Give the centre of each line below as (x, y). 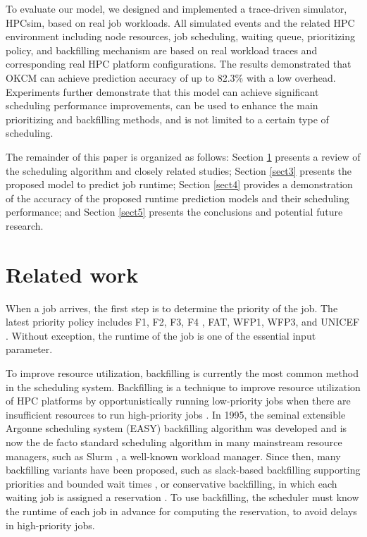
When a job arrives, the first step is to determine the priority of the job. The (172, 308)
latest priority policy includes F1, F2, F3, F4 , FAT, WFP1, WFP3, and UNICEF (183, 322)
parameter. (29, 349)
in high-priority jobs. (50, 525)
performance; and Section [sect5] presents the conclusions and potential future (174, 212)
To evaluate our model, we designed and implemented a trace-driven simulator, (176, 8)
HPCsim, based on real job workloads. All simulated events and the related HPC (180, 22)
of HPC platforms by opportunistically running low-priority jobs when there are (178, 401)
